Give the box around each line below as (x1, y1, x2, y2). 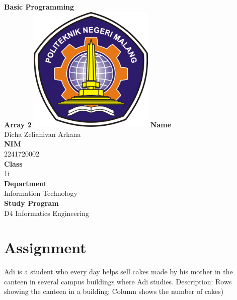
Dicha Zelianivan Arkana (4, 128, 81, 139)
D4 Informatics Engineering (4, 207, 89, 218)
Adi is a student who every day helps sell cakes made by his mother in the (4, 266, 233, 277)
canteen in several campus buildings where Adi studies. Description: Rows (4, 276, 232, 286)
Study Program (4, 197, 59, 208)
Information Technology (4, 188, 77, 198)
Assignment (4, 237, 87, 258)
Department (4, 178, 47, 188)
